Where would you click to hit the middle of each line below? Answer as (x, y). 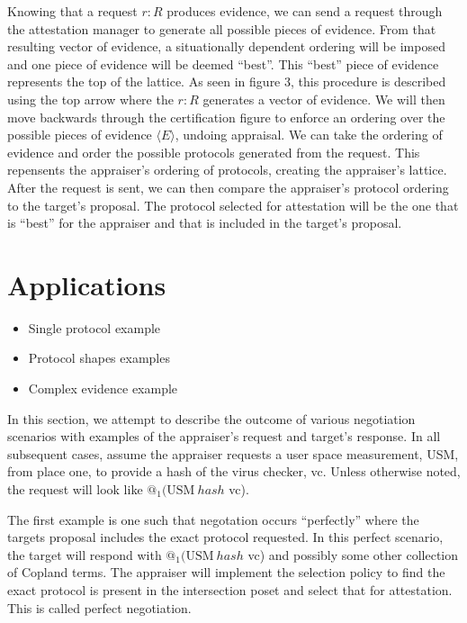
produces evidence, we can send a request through (305, 11)
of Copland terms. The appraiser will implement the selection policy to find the (226, 572)
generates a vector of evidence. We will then (324, 99)
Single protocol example (94, 327)
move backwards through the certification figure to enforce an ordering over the (226, 117)
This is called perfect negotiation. (99, 607)
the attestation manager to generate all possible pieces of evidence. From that (222, 28)
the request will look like (75, 489)
